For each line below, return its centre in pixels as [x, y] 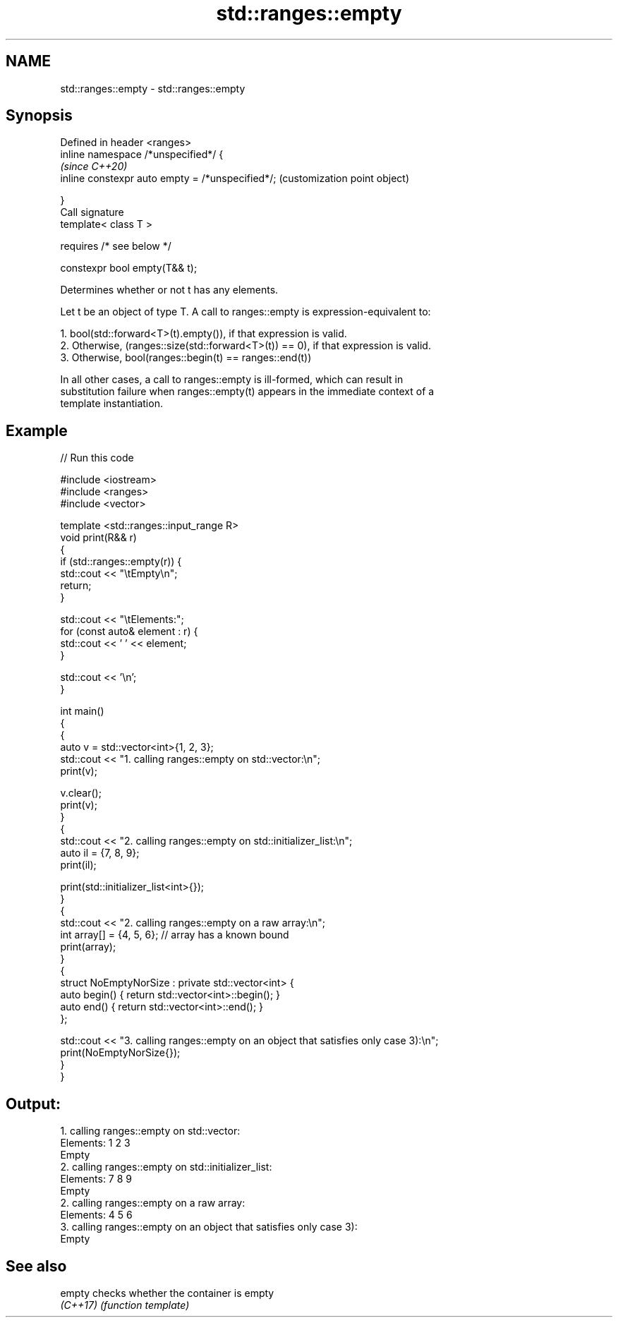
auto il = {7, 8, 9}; [100, 853]
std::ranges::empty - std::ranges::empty [153, 88]
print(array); [88, 947]
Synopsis [39, 116]
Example [37, 430]
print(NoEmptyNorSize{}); [120, 1053]
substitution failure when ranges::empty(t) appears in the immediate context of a [247, 392]
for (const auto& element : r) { [129, 632]
